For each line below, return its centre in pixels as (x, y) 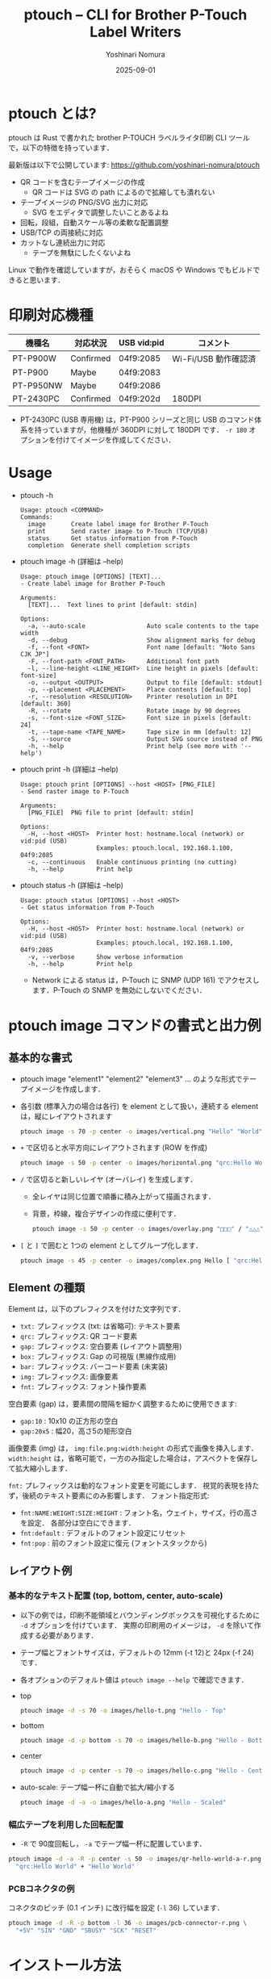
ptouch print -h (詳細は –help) (69, 769)
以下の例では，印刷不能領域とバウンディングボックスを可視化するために (140, 1615)
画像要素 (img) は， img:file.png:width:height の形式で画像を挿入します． (133, 1448)
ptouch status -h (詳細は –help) (71, 885)
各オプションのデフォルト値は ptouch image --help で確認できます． (134, 1680)
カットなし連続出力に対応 (63, 242)
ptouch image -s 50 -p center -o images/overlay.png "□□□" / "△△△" (148, 1229)
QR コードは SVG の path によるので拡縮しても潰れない (123, 192)
